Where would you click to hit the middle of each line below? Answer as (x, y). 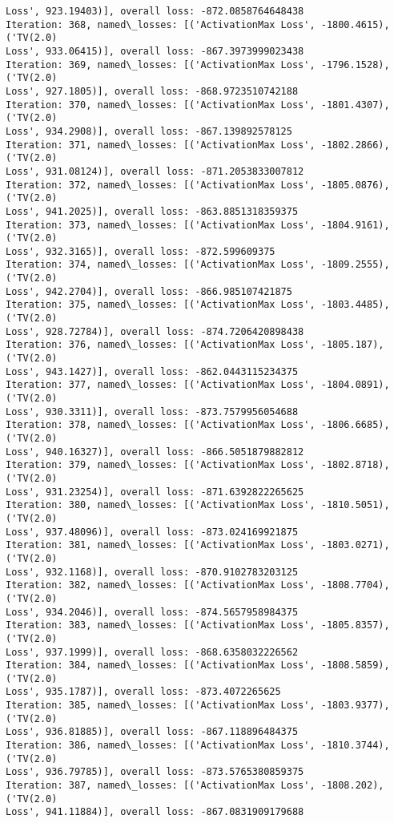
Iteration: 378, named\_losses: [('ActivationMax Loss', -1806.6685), (198, 425)
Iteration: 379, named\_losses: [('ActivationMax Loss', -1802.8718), (198, 465)
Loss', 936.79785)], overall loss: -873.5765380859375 (155, 772)
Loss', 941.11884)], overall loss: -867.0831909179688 (155, 812)
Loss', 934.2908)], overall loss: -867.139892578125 (149, 131)
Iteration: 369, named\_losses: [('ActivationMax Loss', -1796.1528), (198, 65)
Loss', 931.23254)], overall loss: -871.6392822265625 (155, 492)
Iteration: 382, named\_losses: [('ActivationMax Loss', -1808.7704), (198, 585)
